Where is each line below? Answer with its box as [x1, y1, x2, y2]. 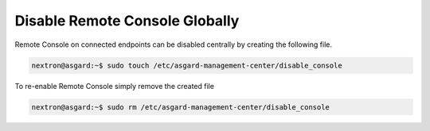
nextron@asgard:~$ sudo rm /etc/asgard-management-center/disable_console [31, 102, 330, 111]
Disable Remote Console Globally [14, 12, 240, 29]
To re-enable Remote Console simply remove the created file [14, 81, 215, 91]
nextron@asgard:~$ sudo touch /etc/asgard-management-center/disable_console [31, 60, 342, 70]
